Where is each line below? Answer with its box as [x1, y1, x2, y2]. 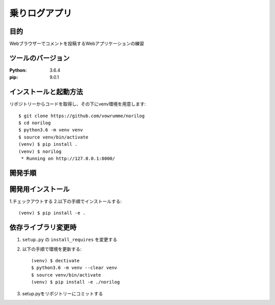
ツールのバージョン [9, 53, 70, 62]
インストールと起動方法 [9, 88, 84, 96]
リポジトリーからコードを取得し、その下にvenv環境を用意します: [9, 101, 146, 107]
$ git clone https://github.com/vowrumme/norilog [18, 113, 145, 119]
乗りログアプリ [9, 8, 72, 19]
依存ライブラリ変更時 [9, 223, 76, 232]
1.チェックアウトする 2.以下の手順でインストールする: [9, 198, 122, 204]
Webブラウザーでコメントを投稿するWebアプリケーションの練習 [9, 41, 145, 47]
